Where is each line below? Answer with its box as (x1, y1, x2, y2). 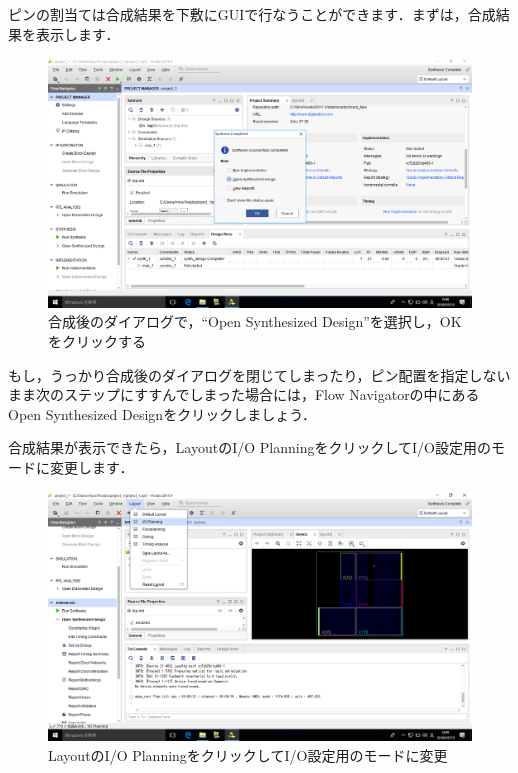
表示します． (35, 23, 120, 44)
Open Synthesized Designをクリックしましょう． (8, 403, 317, 424)
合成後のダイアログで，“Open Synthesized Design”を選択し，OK (48, 311, 462, 332)
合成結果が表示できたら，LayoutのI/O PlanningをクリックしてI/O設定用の (8, 437, 491, 458)
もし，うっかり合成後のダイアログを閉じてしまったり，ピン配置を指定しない (8, 364, 511, 385)
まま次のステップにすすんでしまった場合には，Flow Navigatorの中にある (8, 384, 480, 405)
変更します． (49, 457, 134, 478)
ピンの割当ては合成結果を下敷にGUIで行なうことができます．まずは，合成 (8, 4, 496, 24)
